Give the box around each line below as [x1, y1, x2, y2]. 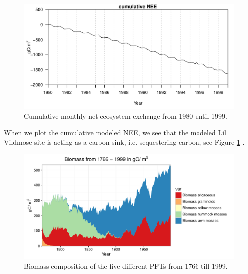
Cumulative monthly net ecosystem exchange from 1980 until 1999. [24, 110, 227, 121]
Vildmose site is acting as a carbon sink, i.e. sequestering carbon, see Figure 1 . [4, 137, 245, 147]
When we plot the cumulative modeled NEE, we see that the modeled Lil [4, 127, 227, 137]
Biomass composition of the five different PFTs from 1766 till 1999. [24, 260, 228, 271]
